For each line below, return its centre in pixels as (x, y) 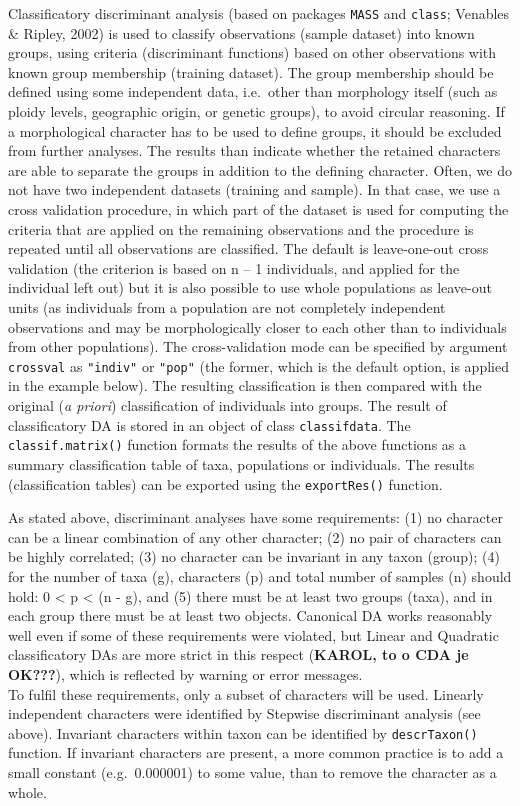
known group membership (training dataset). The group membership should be (251, 71)
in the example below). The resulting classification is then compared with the (245, 385)
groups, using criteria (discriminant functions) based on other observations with (252, 52)
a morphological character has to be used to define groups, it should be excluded (255, 130)
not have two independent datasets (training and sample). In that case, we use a (254, 189)
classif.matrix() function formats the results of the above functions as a (237, 444)
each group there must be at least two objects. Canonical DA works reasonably (250, 615)
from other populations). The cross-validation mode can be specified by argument (258, 346)
